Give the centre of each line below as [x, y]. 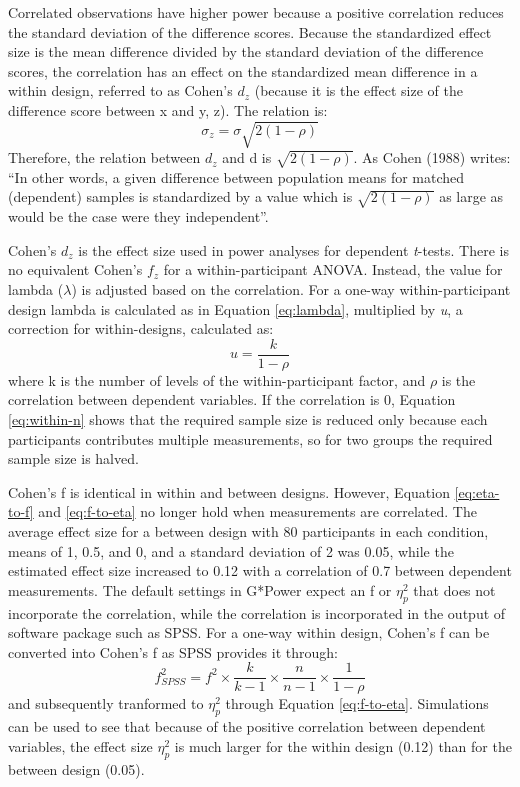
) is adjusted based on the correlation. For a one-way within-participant [291, 289]
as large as [471, 196]
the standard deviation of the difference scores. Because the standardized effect [250, 31]
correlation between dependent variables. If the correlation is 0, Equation [232, 399]
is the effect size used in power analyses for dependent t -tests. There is [294, 249]
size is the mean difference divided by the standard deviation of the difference [246, 51]
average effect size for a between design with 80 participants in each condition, [248, 531]
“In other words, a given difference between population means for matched [236, 176]
